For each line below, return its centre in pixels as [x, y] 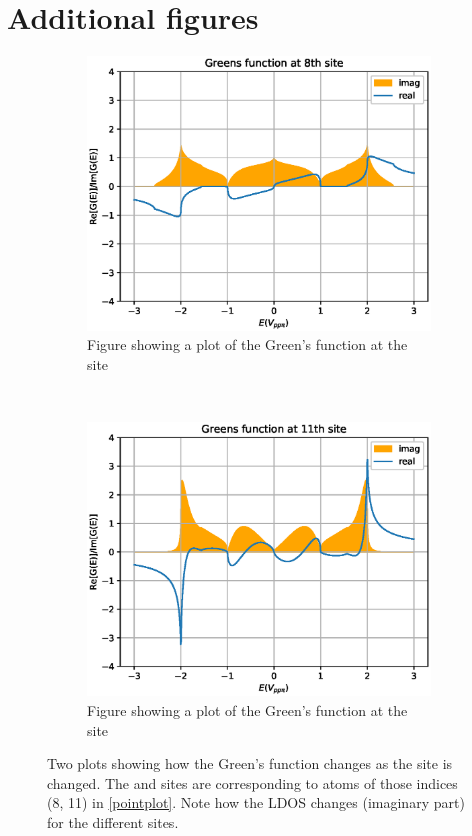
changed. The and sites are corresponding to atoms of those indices [252, 782]
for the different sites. [113, 821]
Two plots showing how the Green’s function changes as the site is [250, 763]
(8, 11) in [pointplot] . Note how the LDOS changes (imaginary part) [256, 802]
